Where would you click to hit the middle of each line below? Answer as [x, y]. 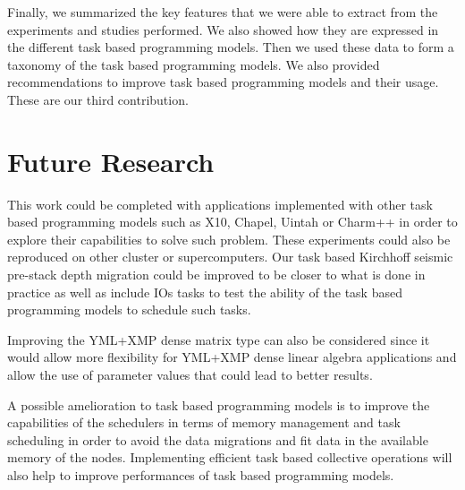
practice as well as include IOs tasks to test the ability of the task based [205, 292]
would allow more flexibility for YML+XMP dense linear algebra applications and [232, 357]
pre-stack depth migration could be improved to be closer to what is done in [216, 275]
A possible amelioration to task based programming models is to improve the [219, 404]
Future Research [111, 161]
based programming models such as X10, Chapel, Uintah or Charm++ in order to [232, 222]
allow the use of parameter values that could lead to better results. [190, 375]
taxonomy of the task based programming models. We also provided [194, 64]
